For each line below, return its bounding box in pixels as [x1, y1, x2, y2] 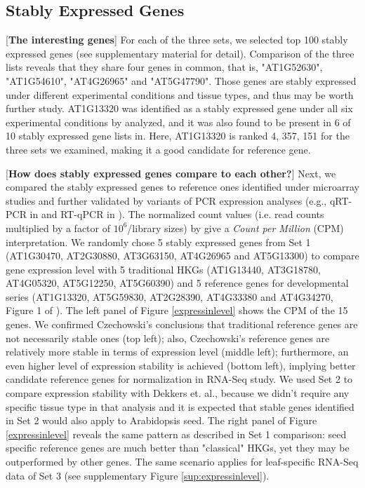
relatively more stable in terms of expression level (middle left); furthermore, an [6, 344, 349, 359]
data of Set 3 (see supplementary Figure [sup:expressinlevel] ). [6, 468, 270, 482]
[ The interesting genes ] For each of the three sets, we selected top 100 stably [6, 32, 348, 47]
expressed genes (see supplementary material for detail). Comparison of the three [6, 46, 354, 60]
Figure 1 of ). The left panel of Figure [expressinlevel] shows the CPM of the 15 [6, 303, 348, 318]
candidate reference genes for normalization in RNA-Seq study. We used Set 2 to [6, 372, 353, 386]
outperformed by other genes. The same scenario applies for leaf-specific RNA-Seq [6, 454, 359, 469]
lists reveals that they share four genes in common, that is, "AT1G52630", [6, 60, 323, 74]
